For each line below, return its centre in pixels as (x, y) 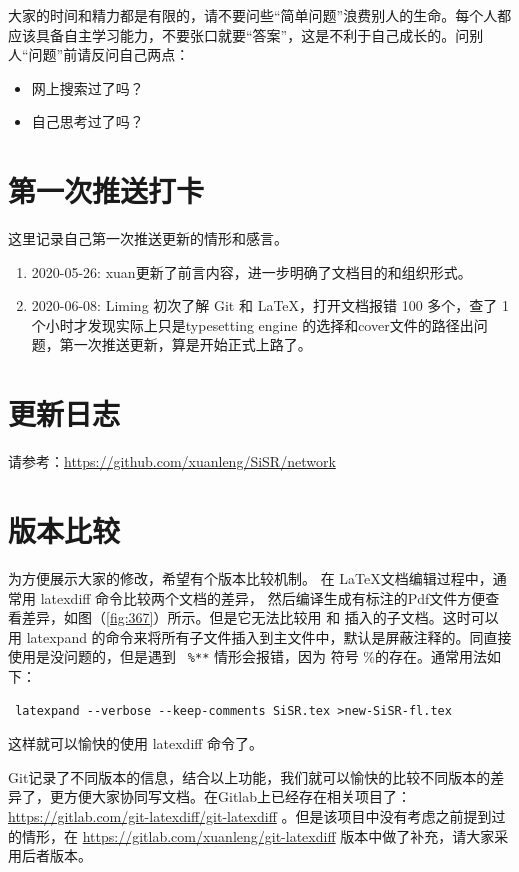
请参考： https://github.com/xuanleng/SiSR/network (172, 461)
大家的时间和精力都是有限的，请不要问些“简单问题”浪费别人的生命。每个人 (253, 15)
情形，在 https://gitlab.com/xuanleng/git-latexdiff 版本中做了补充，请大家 (258, 835)
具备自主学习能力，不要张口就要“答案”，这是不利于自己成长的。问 (252, 34)
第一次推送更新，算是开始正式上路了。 (185, 344)
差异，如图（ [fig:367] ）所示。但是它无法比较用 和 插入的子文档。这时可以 (260, 617)
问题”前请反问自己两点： (109, 54)
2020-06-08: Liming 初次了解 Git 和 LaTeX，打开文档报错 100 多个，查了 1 (270, 305)
